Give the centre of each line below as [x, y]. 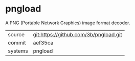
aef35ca [43, 42]
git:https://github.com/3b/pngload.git [78, 34]
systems [18, 51]
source [16, 34]
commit [17, 42]
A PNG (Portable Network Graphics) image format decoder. [68, 23]
